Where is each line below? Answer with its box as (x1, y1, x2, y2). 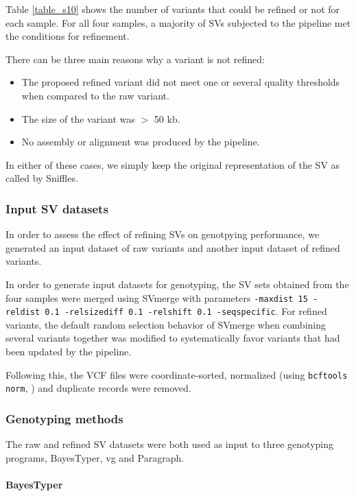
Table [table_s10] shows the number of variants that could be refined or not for (5, 2, 340, 16)
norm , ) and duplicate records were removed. (5, 381, 191, 395)
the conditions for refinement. (5, 29, 130, 43)
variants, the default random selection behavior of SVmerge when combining (5, 317, 326, 331)
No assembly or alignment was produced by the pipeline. (21, 134, 260, 149)
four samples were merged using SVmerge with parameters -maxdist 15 (5, 290, 308, 305)
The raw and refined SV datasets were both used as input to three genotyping (5, 437, 334, 451)
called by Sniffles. (5, 171, 78, 185)
